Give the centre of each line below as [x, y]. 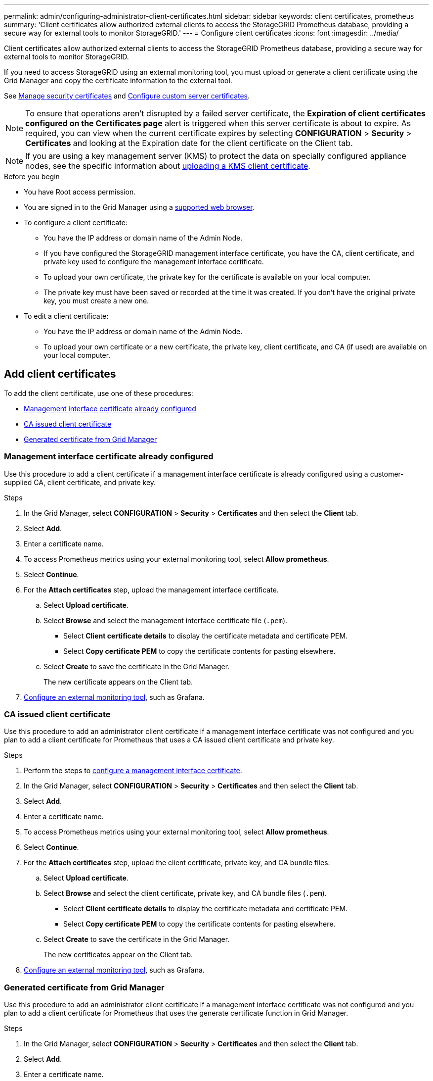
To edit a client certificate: [66, 316]
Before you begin [32, 176]
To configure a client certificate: [76, 222]
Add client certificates [60, 374]
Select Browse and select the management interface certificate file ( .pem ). [166, 620]
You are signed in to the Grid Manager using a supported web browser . [139, 207]
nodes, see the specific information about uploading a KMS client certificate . [168, 166]
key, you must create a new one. [96, 301]
